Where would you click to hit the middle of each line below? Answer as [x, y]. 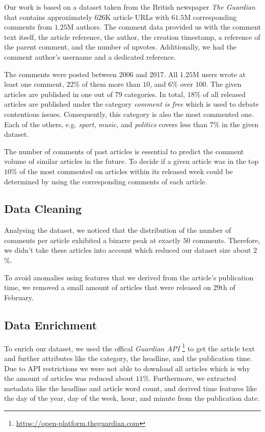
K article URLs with [137, 17]
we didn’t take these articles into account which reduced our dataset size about [128, 250]
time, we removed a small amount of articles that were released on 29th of [120, 287]
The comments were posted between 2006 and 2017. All [91, 74]
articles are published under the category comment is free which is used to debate [131, 104]
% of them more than [107, 84]
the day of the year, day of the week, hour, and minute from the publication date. [132, 398]
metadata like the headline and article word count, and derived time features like [131, 388]
